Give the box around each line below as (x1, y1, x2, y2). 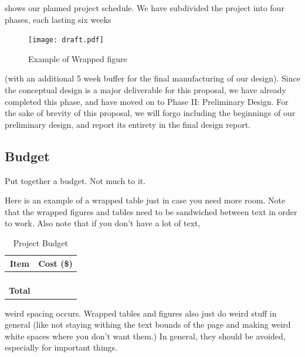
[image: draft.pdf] (28, 36, 104, 45)
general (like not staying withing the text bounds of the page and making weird (5, 318, 291, 331)
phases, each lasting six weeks (5, 13, 111, 25)
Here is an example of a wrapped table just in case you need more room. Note (5, 194, 286, 206)
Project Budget (13, 236, 69, 249)
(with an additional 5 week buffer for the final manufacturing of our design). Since (5, 72, 300, 84)
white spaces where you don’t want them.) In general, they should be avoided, (5, 329, 286, 342)
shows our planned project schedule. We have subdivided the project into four (5, 2, 284, 13)
